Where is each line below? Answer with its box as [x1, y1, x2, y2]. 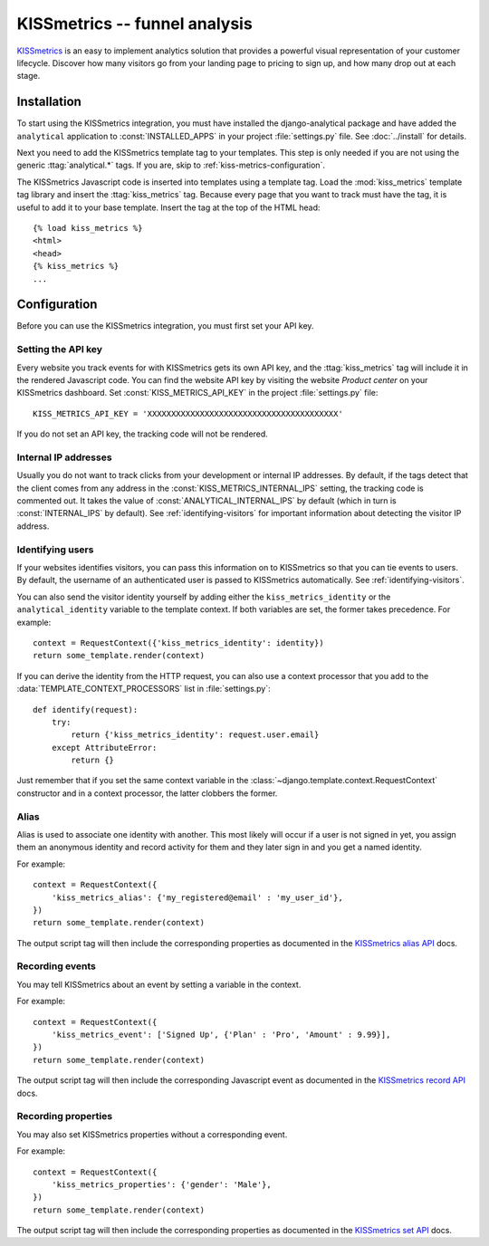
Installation [16, 94, 81, 110]
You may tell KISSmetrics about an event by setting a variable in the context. [16, 979, 302, 990]
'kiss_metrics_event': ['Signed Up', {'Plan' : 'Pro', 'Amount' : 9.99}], [51, 1030, 391, 1040]
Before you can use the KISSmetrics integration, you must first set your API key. [16, 321, 314, 331]
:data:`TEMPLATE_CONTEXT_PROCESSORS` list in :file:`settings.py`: [16, 684, 271, 695]
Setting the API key [16, 343, 103, 356]
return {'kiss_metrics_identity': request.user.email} [71, 730, 320, 740]
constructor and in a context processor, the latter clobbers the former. [16, 788, 278, 799]
